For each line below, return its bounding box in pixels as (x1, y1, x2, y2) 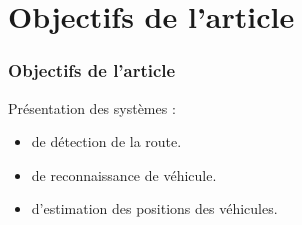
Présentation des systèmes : (8, 97, 176, 118)
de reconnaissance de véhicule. (31, 164, 217, 185)
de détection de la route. (31, 131, 182, 152)
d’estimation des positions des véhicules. (31, 198, 278, 219)
